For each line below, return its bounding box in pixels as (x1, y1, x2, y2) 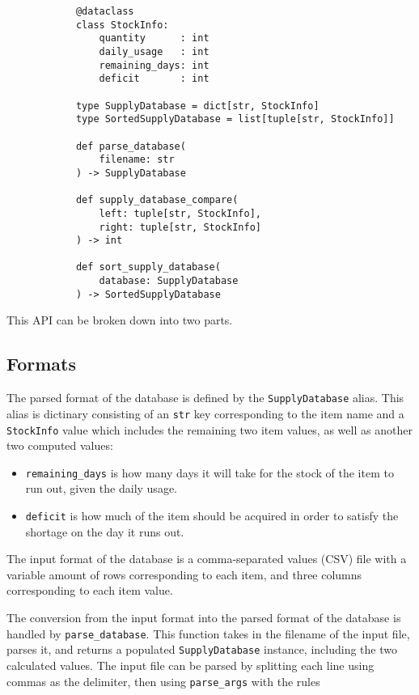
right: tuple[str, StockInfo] (99, 221, 261, 233)
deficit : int (99, 73, 209, 85)
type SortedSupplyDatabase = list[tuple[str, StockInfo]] (75, 113, 395, 125)
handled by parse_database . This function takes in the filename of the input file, (6, 625, 410, 642)
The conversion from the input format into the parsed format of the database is (6, 609, 401, 626)
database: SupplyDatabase (99, 275, 239, 287)
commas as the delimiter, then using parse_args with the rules (6, 672, 320, 689)
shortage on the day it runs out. (25, 523, 184, 540)
